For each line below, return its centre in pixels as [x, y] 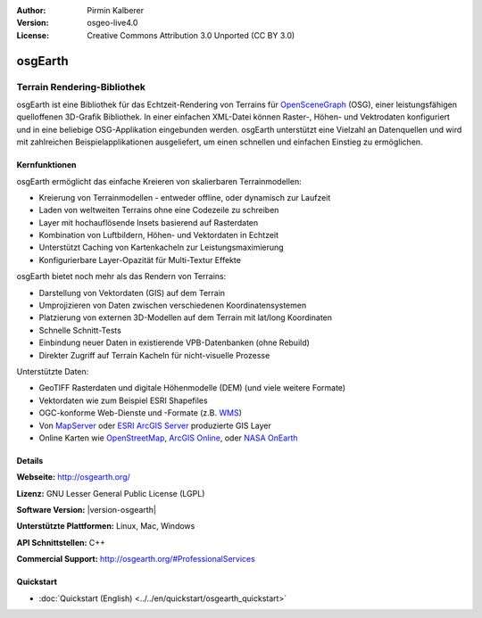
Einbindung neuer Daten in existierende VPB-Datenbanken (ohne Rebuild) [174, 342]
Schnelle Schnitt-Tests [80, 330]
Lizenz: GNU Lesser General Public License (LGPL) [111, 493]
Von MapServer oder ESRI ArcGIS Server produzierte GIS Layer [155, 425]
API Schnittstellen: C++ [61, 542]
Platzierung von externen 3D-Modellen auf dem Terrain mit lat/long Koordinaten [186, 317]
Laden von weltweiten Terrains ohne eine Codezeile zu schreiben [159, 210]
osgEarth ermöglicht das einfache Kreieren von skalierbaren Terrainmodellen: [159, 181]
